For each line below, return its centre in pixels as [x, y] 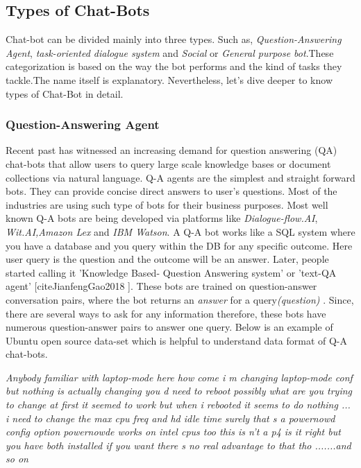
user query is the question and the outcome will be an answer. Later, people [167, 259]
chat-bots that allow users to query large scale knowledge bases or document [168, 163]
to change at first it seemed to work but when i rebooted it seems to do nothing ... [178, 405]
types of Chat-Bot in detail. [65, 93]
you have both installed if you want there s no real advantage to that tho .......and [178, 445]
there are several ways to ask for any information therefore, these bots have [166, 313]
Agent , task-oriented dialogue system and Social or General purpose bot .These [170, 52]
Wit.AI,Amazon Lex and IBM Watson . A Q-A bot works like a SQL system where [180, 231]
